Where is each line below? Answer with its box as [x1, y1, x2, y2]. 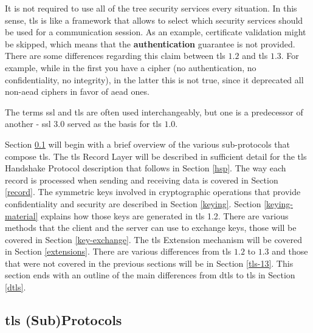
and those [272, 245, 308, 258]
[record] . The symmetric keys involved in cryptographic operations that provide [5, 185, 301, 198]
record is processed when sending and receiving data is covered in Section [5, 173, 278, 186]
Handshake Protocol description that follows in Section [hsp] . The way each [5, 162, 286, 174]
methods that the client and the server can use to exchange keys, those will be [5, 221, 297, 234]
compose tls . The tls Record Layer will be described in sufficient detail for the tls [5, 149, 307, 162]
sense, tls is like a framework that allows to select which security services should [5, 13, 303, 26]
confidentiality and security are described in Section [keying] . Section [5, 197, 261, 210]
